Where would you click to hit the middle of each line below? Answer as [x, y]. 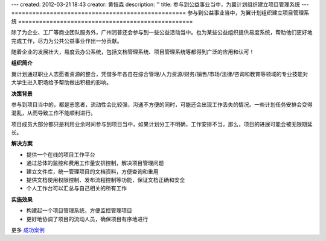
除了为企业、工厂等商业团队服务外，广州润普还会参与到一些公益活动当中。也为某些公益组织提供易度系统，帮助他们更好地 [162, 33]
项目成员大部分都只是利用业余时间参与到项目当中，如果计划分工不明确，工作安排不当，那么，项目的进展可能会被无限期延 [162, 124]
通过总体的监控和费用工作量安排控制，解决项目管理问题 [95, 163]
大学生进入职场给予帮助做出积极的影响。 [61, 83]
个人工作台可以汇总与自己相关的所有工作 [76, 188]
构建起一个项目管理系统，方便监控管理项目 [79, 210]
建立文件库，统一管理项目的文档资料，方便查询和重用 [92, 171]
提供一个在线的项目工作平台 [61, 154]
